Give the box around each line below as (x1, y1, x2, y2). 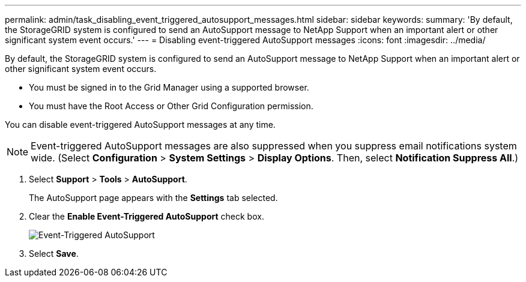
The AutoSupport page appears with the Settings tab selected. (29, 193, 278, 203)
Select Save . (29, 248, 79, 259)
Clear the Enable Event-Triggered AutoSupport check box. (29, 211, 264, 221)
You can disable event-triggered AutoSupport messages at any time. (5, 119, 276, 130)
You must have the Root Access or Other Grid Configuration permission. (29, 101, 313, 111)
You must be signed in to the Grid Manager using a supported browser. (29, 82, 309, 92)
